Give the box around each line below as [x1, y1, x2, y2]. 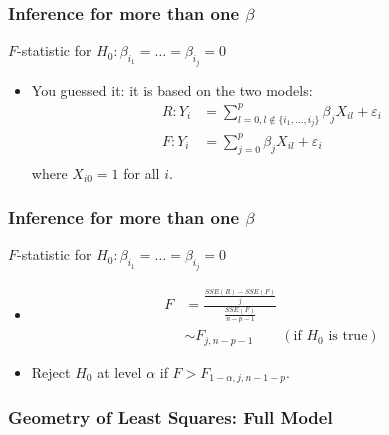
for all [123, 162, 160, 183]
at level [97, 361, 142, 382]
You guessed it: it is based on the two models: [31, 79, 313, 100]
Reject [31, 361, 71, 382]
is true [328, 329, 368, 344]
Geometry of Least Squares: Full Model [8, 404, 333, 429]
